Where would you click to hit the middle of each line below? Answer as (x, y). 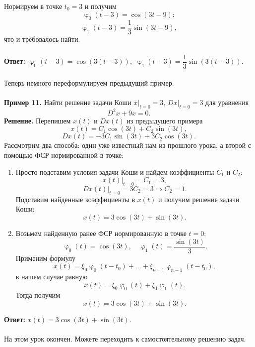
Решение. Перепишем (37, 120)
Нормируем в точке (33, 6)
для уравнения (227, 102)
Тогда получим (38, 295)
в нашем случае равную (52, 276)
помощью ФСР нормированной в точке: (64, 155)
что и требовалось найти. (42, 39)
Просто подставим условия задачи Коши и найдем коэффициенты (115, 172)
